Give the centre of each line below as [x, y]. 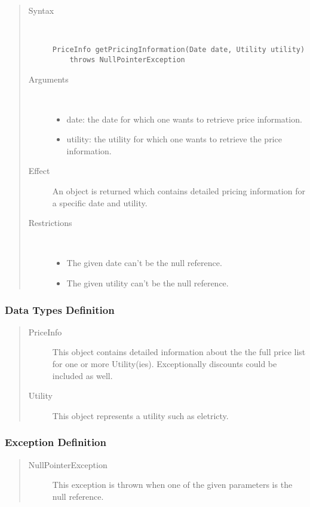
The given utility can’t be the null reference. [148, 283]
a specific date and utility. [100, 202]
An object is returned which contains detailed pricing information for [179, 191]
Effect [39, 171]
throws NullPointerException [127, 59]
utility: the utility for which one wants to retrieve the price [174, 139]
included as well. [82, 375]
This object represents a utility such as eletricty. [140, 415]
